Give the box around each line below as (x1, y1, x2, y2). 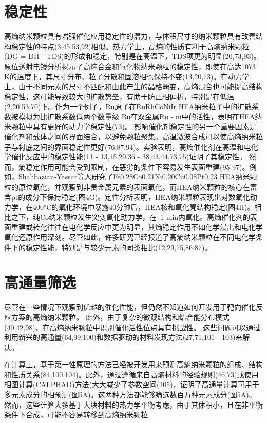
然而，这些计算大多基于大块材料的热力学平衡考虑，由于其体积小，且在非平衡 (4, 399, 263, 410)
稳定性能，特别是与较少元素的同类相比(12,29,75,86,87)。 (25, 241, 212, 252)
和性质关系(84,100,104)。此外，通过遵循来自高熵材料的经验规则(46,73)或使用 (4, 369, 259, 379)
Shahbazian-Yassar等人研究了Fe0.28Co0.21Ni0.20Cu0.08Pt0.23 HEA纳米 (18, 171, 250, 182)
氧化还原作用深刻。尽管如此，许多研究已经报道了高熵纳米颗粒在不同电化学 (4, 232, 256, 242)
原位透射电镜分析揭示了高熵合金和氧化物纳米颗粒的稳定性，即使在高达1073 (4, 61, 256, 71)
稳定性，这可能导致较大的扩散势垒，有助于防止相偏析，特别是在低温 (4, 91, 234, 102)
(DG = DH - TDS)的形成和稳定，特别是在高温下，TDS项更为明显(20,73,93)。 (4, 51, 261, 62)
